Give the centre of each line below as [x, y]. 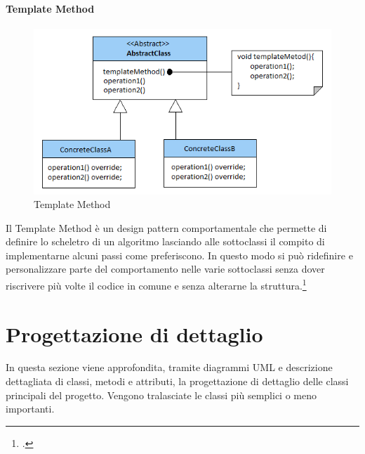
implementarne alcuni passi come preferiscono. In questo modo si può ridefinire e [179, 255]
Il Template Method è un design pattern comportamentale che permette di [166, 227]
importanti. [30, 409]
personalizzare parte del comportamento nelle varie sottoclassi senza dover [165, 269]
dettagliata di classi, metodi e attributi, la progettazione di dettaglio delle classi [177, 381]
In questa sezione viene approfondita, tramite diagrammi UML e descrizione [169, 367]
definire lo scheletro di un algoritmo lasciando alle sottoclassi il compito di [165, 241]
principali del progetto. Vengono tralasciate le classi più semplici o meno [161, 395]
